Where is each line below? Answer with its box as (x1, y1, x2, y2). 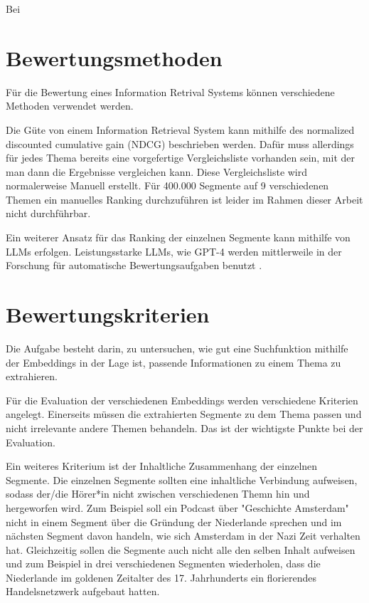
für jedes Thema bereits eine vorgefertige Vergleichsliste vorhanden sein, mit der (6, 150, 355, 165)
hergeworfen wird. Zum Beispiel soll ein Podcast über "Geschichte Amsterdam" (6, 500, 349, 515)
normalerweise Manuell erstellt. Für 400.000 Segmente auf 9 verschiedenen (6, 178, 329, 193)
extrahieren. (6, 369, 58, 384)
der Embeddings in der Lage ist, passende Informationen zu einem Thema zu (6, 355, 341, 369)
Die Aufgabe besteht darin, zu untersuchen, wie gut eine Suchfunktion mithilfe (6, 340, 348, 355)
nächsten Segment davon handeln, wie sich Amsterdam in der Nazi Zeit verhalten (6, 528, 360, 543)
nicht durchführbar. (6, 206, 91, 221)
